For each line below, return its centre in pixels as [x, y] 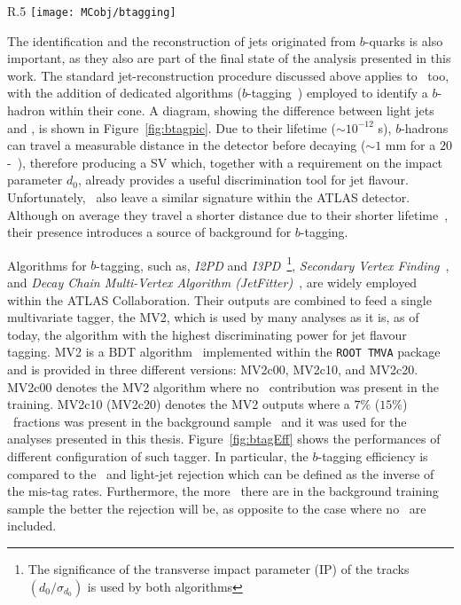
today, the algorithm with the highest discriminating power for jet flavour [207, 334]
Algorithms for [47, 265]
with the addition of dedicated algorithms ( [125, 93]
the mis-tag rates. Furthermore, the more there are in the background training [223, 491]
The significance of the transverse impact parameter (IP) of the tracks [219, 569]
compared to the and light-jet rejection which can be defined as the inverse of [221, 473]
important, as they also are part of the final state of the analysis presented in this [229, 58]
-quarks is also [404, 40]
